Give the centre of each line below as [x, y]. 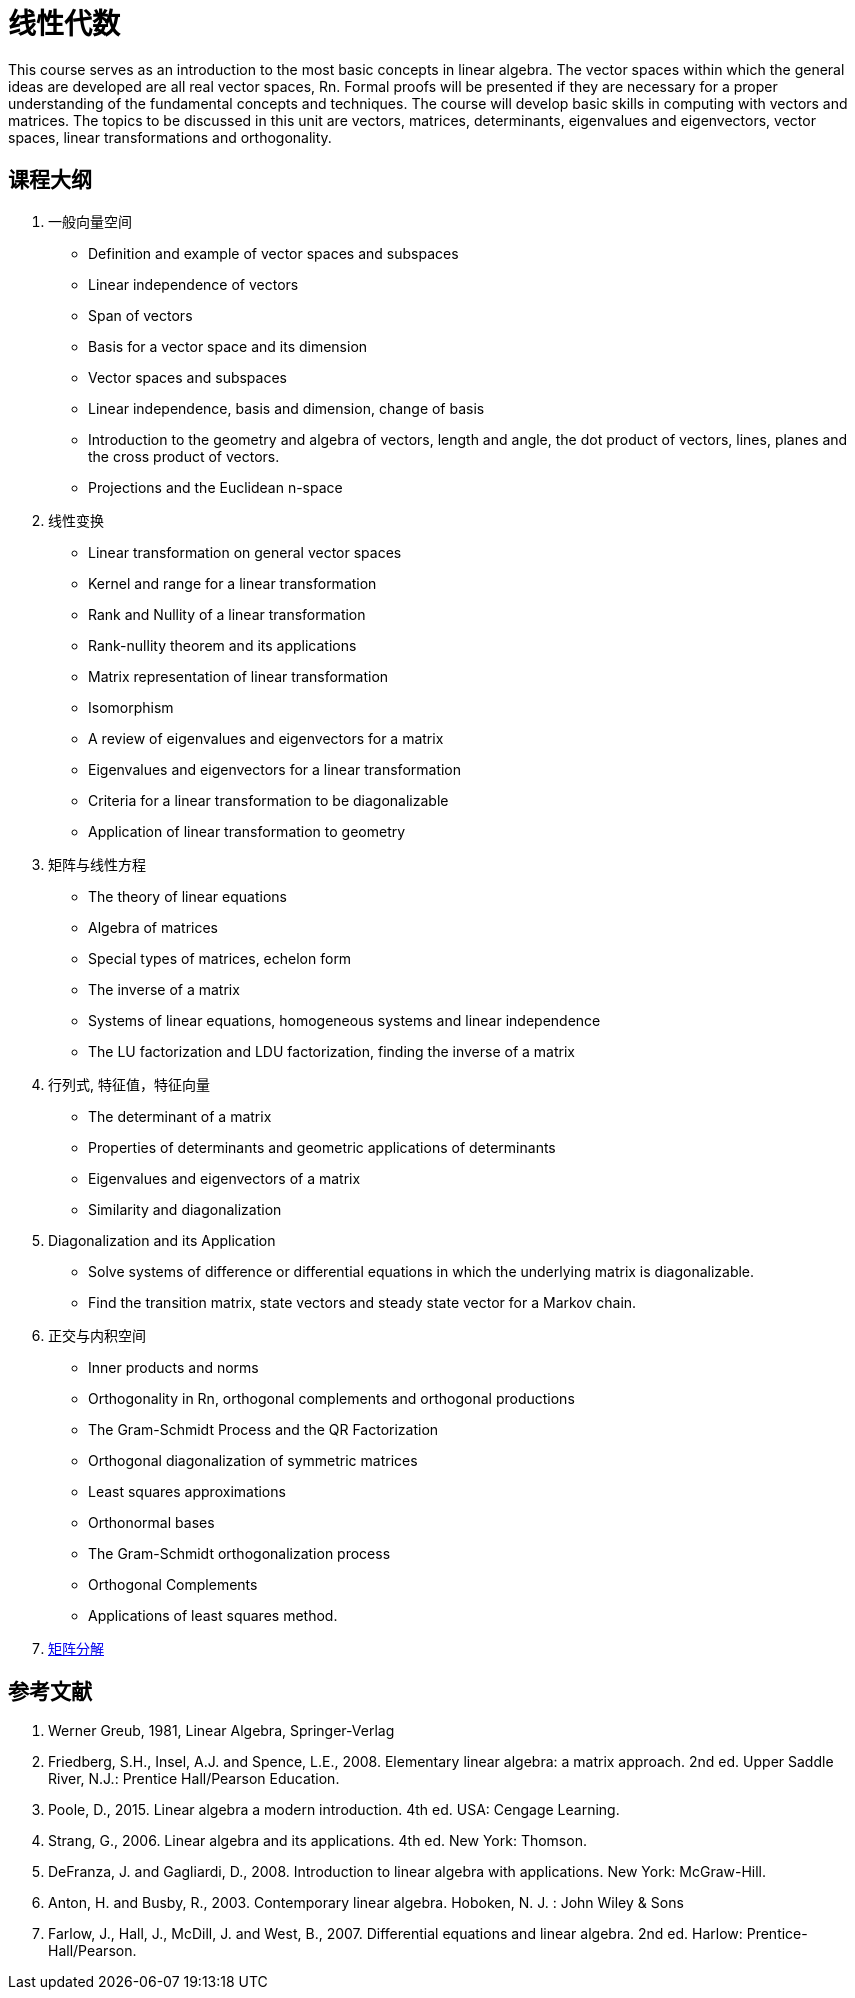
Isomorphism [131, 707]
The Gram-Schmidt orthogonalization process [239, 1553]
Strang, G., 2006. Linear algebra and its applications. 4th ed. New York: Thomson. [317, 1841]
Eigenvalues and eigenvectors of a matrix [224, 1178]
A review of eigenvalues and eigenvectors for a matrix [266, 738]
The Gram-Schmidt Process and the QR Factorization [263, 1429]
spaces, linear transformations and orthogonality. [170, 137]
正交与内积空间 [97, 1335]
